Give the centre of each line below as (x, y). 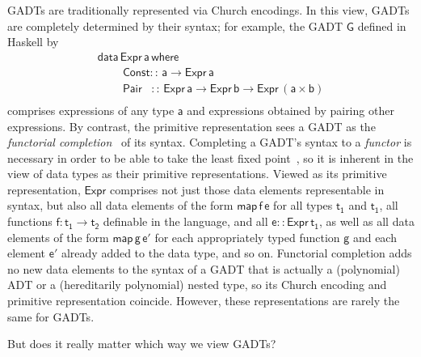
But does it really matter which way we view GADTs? (142, 344)
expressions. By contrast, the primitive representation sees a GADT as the (192, 126)
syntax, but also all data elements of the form (120, 205)
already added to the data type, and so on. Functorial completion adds (236, 253)
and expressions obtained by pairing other (290, 110)
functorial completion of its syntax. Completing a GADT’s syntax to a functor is (210, 142)
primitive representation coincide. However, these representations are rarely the (204, 301)
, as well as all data (366, 221)
